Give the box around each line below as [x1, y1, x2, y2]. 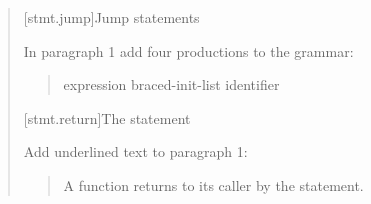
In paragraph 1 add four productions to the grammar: [23, 40, 354, 61]
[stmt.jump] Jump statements [23, 7, 200, 27]
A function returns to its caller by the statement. [63, 174, 364, 195]
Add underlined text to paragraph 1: [23, 141, 248, 162]
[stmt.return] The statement [23, 107, 191, 128]
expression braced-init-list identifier [63, 74, 280, 95]
